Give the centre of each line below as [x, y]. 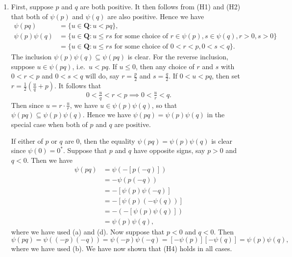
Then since [27, 105]
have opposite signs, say [169, 150]
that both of [29, 16]
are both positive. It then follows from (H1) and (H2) [160, 6]
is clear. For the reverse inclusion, [178, 57]
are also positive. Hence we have [156, 16]
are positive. [133, 124]
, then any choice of [165, 66]
